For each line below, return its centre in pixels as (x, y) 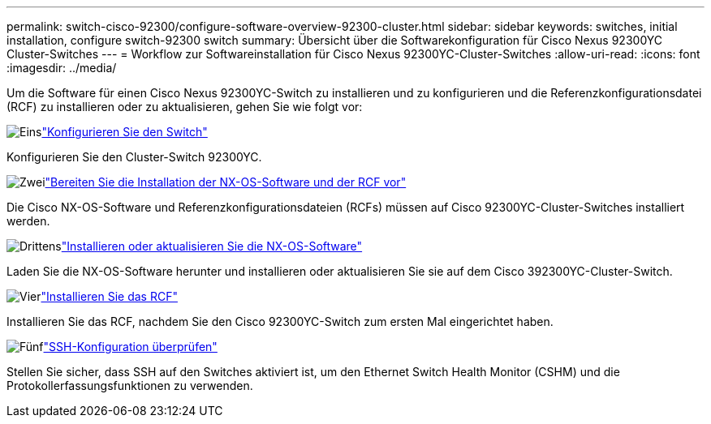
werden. (28, 221)
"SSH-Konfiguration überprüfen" (130, 347)
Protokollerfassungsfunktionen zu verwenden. (130, 385)
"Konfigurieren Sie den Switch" (125, 132)
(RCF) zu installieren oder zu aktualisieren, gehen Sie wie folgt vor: (185, 107)
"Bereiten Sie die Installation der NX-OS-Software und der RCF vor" (226, 182)
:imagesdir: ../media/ (62, 68)
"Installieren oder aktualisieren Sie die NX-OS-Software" (212, 246)
